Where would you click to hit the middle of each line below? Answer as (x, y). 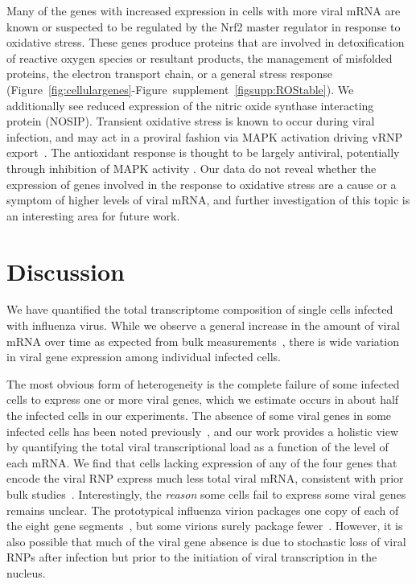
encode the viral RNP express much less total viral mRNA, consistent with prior (205, 478)
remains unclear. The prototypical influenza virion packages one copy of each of (203, 510)
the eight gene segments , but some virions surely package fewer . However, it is (205, 526)
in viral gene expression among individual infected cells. (144, 357)
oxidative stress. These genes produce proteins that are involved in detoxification (206, 42)
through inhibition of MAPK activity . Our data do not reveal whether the (192, 168)
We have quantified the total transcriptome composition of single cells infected (200, 309)
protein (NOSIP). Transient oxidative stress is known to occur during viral (191, 121)
